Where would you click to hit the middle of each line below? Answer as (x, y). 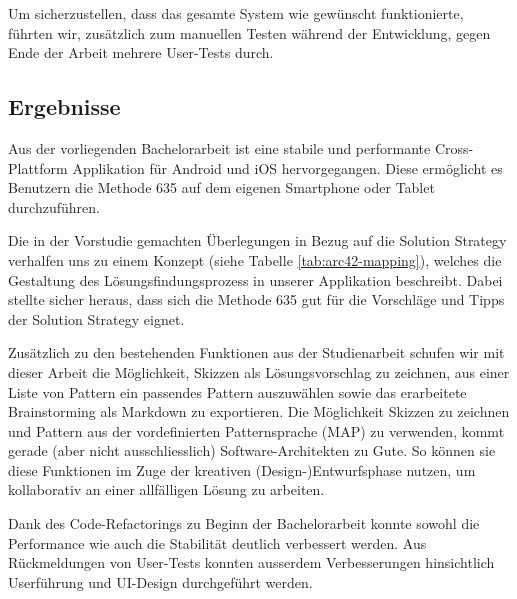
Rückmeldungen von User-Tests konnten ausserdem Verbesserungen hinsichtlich (251, 562)
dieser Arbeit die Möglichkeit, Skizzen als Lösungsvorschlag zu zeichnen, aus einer (259, 371)
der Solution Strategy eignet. (96, 318)
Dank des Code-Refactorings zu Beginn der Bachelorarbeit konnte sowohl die (244, 523)
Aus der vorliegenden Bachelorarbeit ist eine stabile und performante (219, 147)
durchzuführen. (54, 206)
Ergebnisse (64, 106)
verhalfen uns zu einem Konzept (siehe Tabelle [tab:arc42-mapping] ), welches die (255, 259)
